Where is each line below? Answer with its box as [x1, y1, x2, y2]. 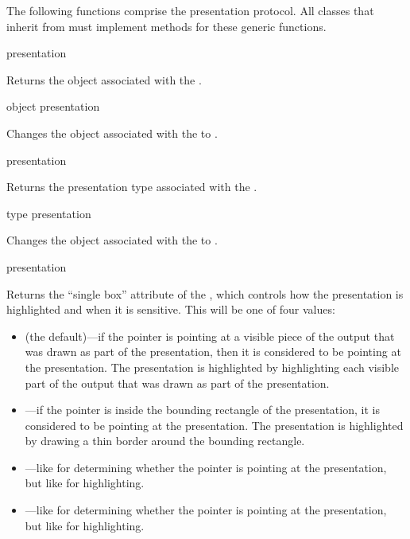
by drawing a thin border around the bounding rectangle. [25, 432, 305, 449]
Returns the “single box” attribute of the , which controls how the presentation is [6, 285, 404, 302]
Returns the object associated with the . [6, 71, 202, 88]
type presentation [6, 205, 91, 221]
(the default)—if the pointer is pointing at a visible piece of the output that [25, 327, 395, 344]
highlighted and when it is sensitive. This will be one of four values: [6, 301, 335, 318]
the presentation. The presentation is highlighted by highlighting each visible [25, 358, 399, 375]
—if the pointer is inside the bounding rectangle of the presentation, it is [25, 401, 380, 418]
